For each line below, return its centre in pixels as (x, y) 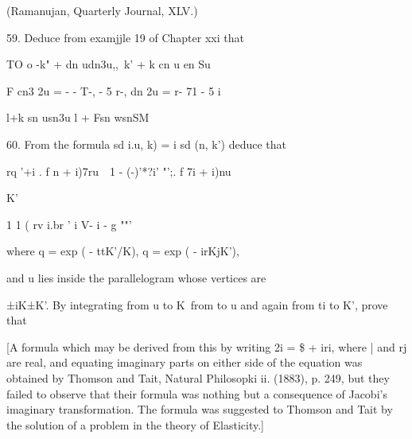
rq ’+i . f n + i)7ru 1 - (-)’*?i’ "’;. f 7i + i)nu (119, 171)
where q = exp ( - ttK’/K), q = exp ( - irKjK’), (123, 251)
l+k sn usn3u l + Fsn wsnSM (78, 117)
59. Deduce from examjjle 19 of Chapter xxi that (125, 37)
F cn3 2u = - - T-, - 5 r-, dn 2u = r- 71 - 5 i (114, 90)
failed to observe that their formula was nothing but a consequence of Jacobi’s (197, 393)
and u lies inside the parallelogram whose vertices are (136, 277)
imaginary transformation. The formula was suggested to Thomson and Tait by (200, 409)
